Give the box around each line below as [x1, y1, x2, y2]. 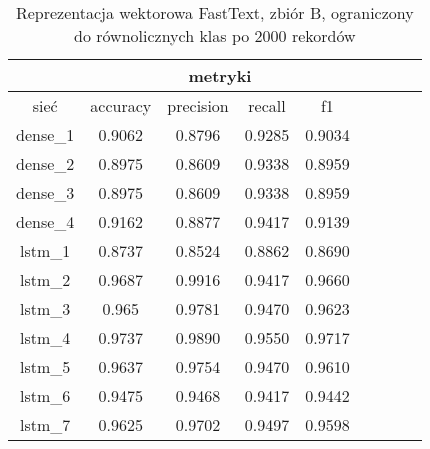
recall [248, 94, 286, 117]
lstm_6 [20, 384, 71, 407]
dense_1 [16, 123, 75, 146]
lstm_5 [20, 355, 71, 378]
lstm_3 [20, 297, 71, 320]
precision [167, 94, 229, 117]
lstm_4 [20, 326, 71, 349]
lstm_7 [20, 413, 71, 436]
